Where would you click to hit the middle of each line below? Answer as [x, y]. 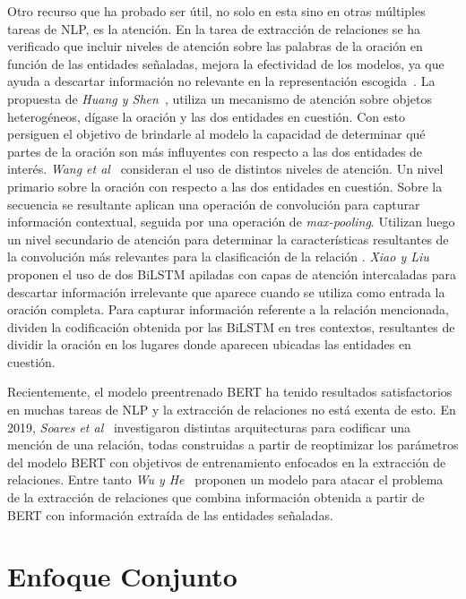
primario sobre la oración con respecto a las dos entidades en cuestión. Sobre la [225, 186]
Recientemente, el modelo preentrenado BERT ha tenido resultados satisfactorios [230, 392]
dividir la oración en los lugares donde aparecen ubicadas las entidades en [209, 344]
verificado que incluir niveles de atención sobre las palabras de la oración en [215, 46]
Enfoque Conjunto [122, 576]
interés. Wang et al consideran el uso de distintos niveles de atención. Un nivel [225, 169]
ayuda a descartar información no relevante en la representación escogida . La [221, 81]
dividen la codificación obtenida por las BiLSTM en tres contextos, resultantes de [231, 326]
